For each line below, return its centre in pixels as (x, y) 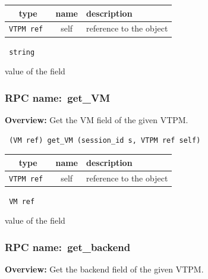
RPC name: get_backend (68, 247)
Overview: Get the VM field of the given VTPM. (97, 119)
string (22, 52)
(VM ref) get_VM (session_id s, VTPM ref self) (105, 140)
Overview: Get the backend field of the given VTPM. (104, 269)
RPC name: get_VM (57, 97)
